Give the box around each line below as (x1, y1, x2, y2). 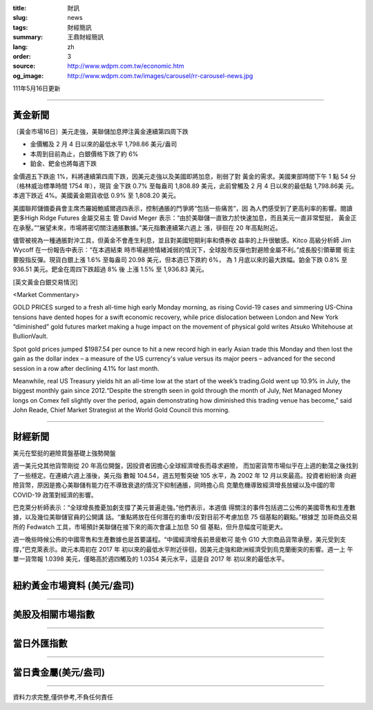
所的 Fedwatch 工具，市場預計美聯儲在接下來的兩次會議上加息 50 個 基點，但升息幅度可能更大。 (12, 522, 287, 531)
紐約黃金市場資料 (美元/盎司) (12, 579, 135, 591)
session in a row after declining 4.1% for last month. (12, 364, 160, 372)
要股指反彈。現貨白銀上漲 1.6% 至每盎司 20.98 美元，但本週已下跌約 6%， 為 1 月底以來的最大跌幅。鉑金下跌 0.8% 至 (12, 256, 348, 264)
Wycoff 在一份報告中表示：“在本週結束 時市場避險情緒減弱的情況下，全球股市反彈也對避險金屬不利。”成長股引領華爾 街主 (12, 246, 356, 254)
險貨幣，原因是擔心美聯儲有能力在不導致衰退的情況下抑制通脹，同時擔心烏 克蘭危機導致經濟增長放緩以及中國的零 (12, 481, 335, 490)
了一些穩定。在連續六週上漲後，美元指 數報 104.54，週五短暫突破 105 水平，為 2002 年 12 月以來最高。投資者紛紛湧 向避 (12, 471, 357, 479)
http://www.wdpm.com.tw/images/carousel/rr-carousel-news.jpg (67, 71, 254, 79)
